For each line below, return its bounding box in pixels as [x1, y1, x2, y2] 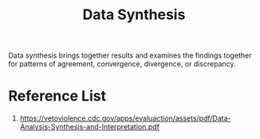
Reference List [8, 87, 106, 105]
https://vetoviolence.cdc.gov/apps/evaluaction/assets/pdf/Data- [19, 113, 231, 123]
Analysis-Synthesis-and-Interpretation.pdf [19, 122, 160, 132]
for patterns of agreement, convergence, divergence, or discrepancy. [8, 59, 237, 69]
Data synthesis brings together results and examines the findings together [8, 50, 252, 61]
